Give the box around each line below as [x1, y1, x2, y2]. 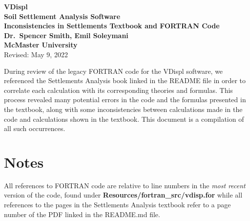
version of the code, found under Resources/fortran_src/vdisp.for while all [4, 190, 243, 200]
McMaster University [4, 40, 78, 50]
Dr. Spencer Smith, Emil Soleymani [4, 30, 128, 40]
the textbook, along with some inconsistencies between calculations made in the [4, 104, 243, 114]
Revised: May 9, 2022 [4, 49, 68, 59]
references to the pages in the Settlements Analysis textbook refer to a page [4, 199, 231, 210]
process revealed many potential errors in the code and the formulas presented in [4, 94, 246, 105]
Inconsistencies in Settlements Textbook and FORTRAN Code [4, 21, 220, 31]
